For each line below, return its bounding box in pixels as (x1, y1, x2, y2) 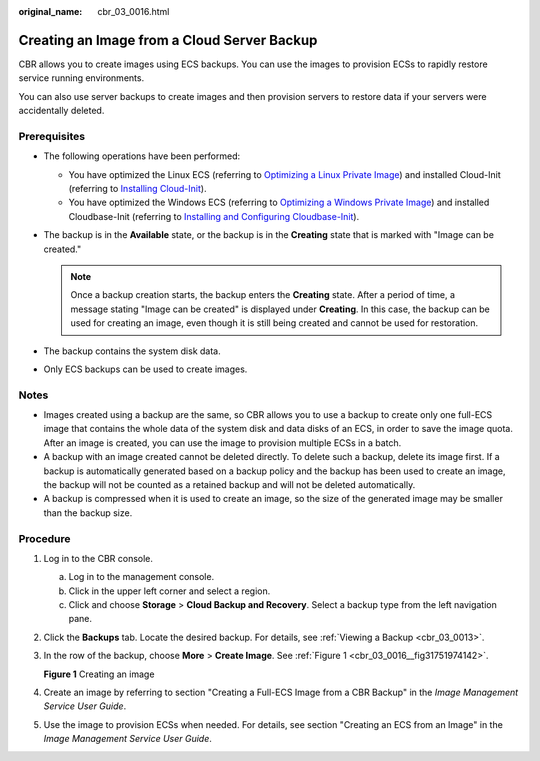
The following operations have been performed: (43, 150, 241, 162)
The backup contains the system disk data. (43, 345, 221, 357)
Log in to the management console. (68, 571, 215, 583)
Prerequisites (18, 129, 85, 143)
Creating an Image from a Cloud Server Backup (18, 31, 318, 49)
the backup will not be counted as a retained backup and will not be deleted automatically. (43, 479, 416, 490)
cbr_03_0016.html (97, 6, 170, 17)
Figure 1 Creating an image (43, 668, 155, 680)
